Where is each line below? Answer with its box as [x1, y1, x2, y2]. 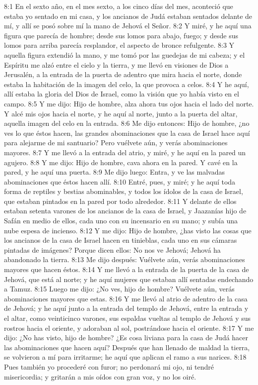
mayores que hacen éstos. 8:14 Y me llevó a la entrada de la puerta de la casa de [4, 264, 249, 275]
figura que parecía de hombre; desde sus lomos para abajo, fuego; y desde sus [4, 30, 239, 40]
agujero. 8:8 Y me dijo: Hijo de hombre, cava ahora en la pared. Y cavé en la [4, 157, 238, 167]
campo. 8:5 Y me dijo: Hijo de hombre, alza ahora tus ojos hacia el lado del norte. [4, 98, 254, 108]
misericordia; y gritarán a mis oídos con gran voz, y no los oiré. [4, 371, 196, 382]
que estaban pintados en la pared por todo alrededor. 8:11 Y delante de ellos [4, 195, 237, 206]
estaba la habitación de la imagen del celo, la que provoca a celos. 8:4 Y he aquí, [4, 79, 249, 89]
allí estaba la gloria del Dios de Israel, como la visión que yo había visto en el [4, 89, 239, 99]
